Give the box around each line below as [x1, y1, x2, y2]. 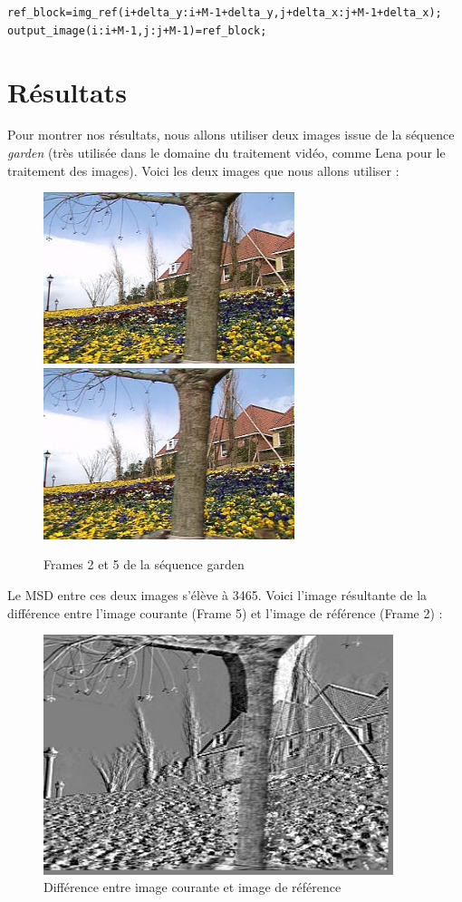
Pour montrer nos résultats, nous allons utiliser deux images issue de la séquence [7, 125, 455, 144]
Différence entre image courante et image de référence [43, 878, 342, 897]
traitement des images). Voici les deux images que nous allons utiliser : [7, 160, 399, 179]
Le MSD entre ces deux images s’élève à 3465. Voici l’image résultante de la [7, 585, 428, 604]
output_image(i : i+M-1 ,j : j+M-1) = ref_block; [7, 24, 267, 37]
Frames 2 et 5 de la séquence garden [43, 555, 245, 574]
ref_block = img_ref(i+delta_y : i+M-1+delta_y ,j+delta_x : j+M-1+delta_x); [7, 6, 442, 19]
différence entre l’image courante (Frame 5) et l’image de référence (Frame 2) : [7, 603, 443, 622]
